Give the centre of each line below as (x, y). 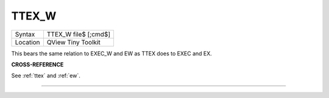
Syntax (25, 34)
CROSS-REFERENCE (37, 65)
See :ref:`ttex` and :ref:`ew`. (46, 75)
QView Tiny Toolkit (73, 42)
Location (27, 42)
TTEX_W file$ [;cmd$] (79, 34)
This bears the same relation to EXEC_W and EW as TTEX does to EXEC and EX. (112, 53)
